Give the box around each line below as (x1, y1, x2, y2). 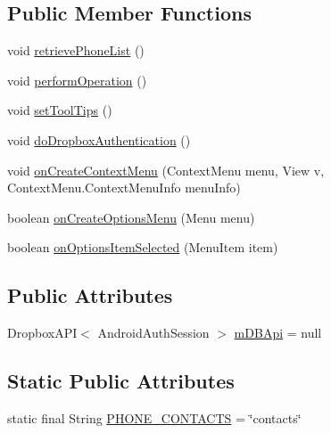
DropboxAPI (7, 323, 78, 342)
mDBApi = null (234, 323, 322, 342)
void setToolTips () (7, 101, 112, 119)
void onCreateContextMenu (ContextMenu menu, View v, (7, 160, 325, 179)
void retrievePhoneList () (7, 41, 145, 60)
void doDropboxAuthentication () (7, 130, 191, 149)
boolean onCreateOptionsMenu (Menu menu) (7, 208, 255, 226)
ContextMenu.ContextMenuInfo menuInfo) (7, 178, 241, 197)
